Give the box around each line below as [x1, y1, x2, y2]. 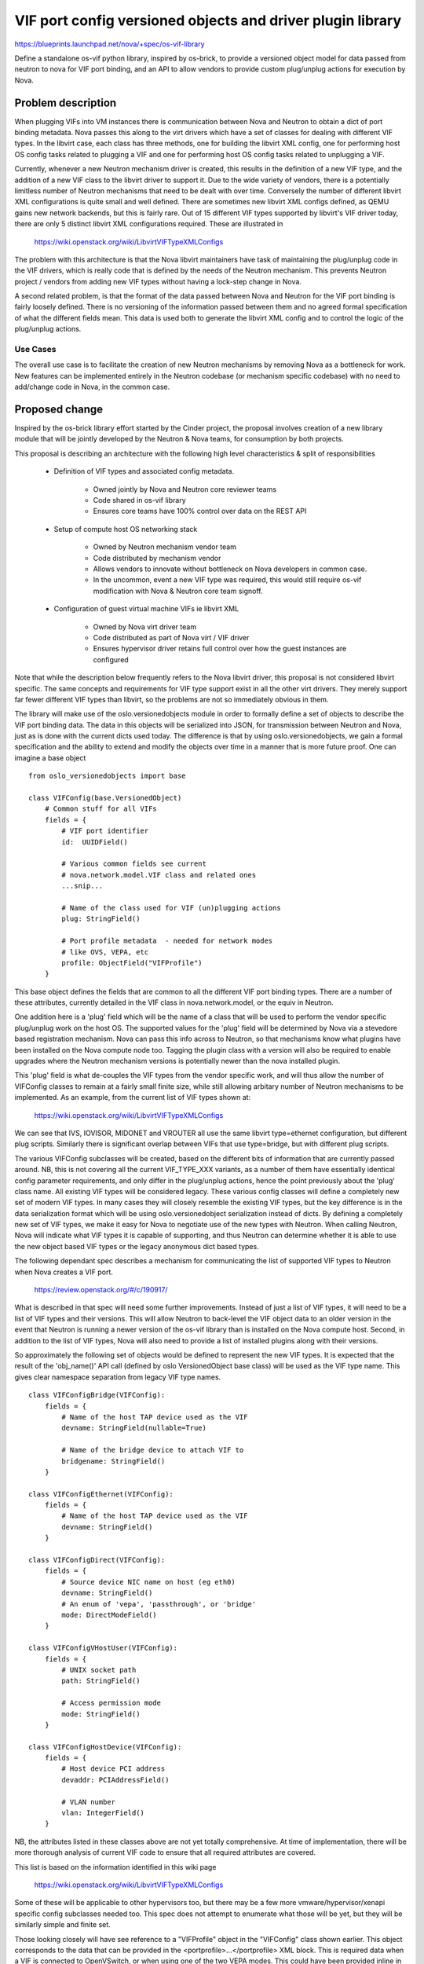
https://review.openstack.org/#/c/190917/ [34, 1285, 168, 1295]
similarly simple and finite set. [14, 1920, 111, 1929]
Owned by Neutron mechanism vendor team [93, 542, 237, 551]
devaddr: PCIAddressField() [61, 1775, 170, 1784]
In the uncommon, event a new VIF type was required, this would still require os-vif [93, 575, 362, 584]
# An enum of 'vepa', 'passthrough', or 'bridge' [61, 1599, 257, 1608]
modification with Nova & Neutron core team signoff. [93, 586, 263, 595]
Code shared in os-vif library [93, 496, 186, 505]
